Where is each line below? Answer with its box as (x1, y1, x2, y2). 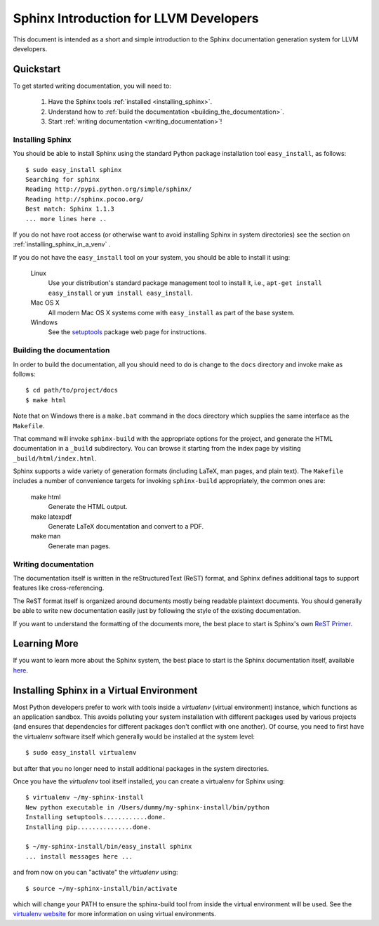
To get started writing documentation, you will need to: (13, 81, 171, 90)
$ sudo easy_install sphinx (25, 166, 122, 173)
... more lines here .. (25, 215, 107, 223)
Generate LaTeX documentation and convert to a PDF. (48, 522, 204, 531)
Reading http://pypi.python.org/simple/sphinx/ (25, 185, 192, 193)
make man (30, 532, 61, 541)
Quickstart (13, 63, 61, 75)
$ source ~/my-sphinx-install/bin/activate (25, 885, 178, 892)
